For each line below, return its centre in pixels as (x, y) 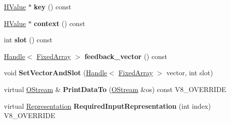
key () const (53, 6)
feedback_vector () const (126, 56)
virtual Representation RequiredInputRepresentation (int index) (107, 106)
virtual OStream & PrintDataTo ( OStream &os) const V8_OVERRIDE (115, 89)
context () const (60, 23)
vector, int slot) (190, 73)
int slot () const (28, 40)
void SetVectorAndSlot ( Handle (56, 73)
